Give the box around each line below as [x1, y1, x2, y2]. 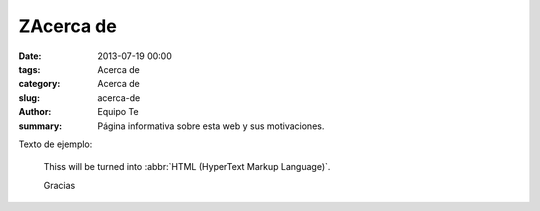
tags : [18, 63, 41, 75]
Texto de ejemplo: [18, 138, 93, 150]
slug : [18, 91, 40, 104]
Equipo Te [97, 106, 139, 118]
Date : [18, 50, 42, 62]
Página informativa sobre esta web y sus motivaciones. [97, 120, 325, 132]
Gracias [43, 179, 76, 191]
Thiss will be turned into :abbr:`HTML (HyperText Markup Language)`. [43, 161, 331, 173]
